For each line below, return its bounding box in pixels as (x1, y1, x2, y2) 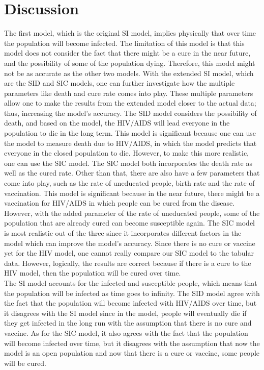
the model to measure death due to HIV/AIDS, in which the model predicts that (4, 137, 257, 148)
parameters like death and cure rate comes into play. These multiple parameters (4, 87, 253, 98)
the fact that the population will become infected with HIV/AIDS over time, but (4, 298, 257, 308)
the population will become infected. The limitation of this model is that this (4, 37, 245, 48)
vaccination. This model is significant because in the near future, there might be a (4, 187, 260, 198)
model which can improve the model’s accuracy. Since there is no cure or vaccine (4, 237, 255, 248)
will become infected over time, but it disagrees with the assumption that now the (4, 337, 260, 348)
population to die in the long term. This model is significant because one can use (4, 128, 256, 138)
